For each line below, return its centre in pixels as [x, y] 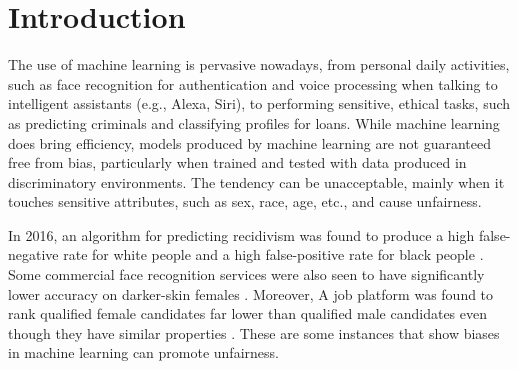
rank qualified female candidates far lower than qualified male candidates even [248, 313]
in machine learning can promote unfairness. [143, 352]
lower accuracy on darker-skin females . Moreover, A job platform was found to [251, 293]
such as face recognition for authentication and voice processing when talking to [253, 83]
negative [33, 254]
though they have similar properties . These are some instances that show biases [254, 332]
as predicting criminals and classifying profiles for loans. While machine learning [254, 122]
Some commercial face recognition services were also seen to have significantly [246, 274]
